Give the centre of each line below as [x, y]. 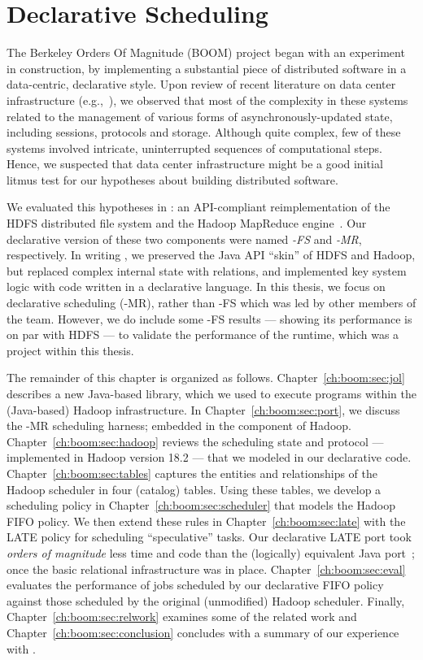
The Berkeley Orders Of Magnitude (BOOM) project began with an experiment [206, 52]
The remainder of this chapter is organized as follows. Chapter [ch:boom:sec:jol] [206, 378]
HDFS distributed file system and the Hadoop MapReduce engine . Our [187, 223]
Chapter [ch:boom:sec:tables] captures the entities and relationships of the [192, 473]
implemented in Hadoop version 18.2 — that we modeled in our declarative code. [209, 457]
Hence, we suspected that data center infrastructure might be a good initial [195, 164]
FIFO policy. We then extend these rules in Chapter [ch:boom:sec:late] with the [206, 521]
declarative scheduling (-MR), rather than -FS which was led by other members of [211, 303]
